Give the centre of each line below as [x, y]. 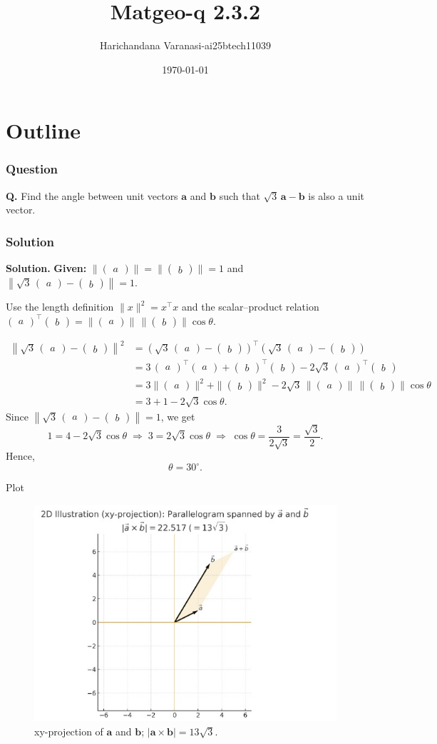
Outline [43, 130]
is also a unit [336, 195]
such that [240, 195]
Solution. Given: [46, 268]
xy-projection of [69, 731]
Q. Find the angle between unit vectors [92, 195]
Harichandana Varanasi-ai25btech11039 [185, 45]
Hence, [20, 456]
